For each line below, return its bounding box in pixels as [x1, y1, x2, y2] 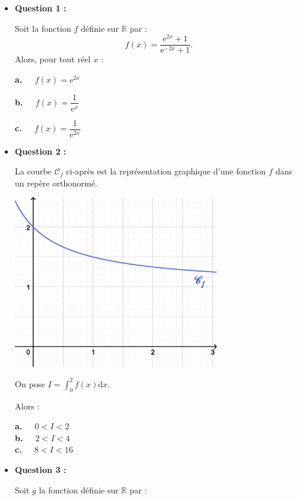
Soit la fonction [14, 22, 71, 34]
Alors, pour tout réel [14, 53, 91, 65]
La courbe [14, 165, 52, 177]
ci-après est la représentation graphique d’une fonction [66, 165, 266, 177]
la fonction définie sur [38, 483, 119, 496]
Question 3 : [14, 463, 67, 475]
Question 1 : [14, 2, 67, 14]
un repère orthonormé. [14, 176, 98, 189]
